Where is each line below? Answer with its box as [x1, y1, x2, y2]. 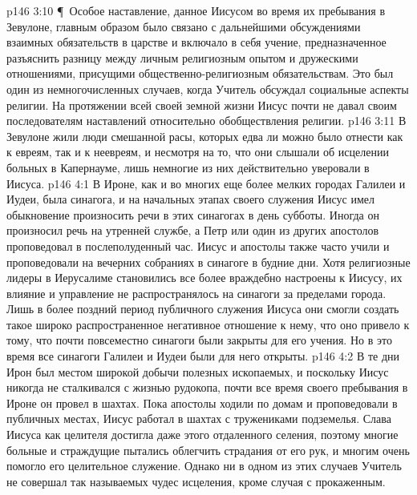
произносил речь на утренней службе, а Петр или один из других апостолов [6, 222, 379, 239]
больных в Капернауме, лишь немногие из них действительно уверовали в [6, 159, 370, 175]
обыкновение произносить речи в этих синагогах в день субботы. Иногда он [6, 206, 379, 223]
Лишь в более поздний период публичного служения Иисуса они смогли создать [6, 300, 399, 317]
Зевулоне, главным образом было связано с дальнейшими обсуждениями [6, 18, 361, 34]
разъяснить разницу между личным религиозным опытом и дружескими [6, 49, 358, 66]
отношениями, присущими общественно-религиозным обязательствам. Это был [6, 65, 394, 82]
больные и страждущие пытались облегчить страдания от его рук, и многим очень [6, 441, 410, 458]
